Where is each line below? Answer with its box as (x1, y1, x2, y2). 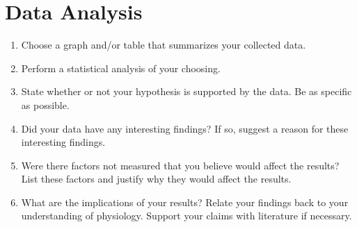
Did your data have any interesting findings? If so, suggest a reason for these (21, 121, 349, 135)
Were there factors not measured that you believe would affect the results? (21, 158, 340, 172)
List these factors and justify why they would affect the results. (21, 171, 292, 186)
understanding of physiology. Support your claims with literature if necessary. (21, 208, 352, 223)
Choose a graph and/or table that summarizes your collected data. (21, 37, 306, 52)
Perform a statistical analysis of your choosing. (21, 60, 221, 75)
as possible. (21, 97, 70, 112)
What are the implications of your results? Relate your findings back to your (21, 194, 349, 209)
